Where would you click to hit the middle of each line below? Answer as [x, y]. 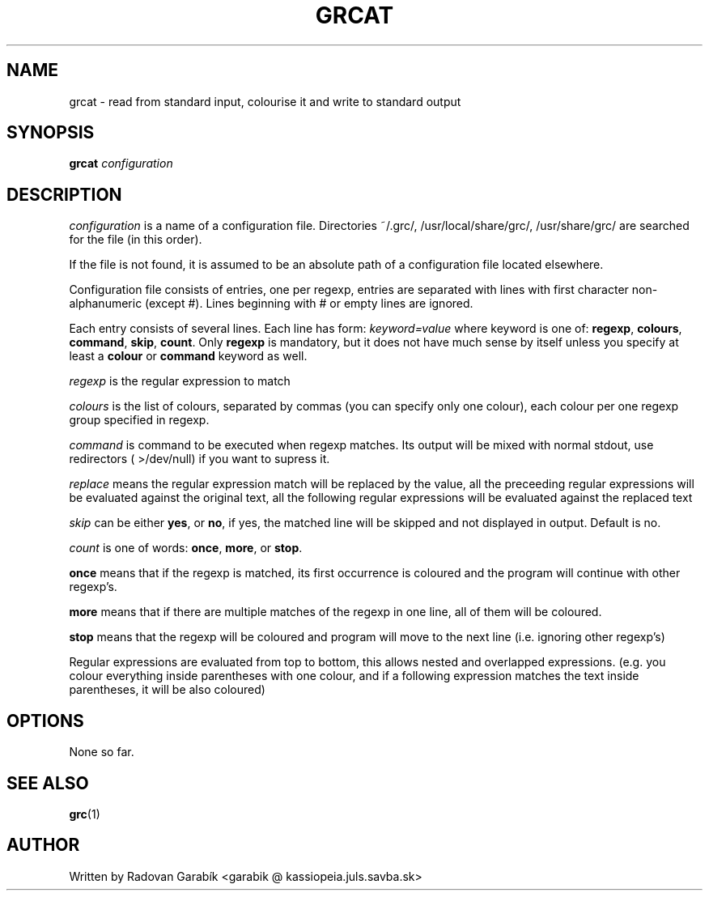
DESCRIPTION [64, 194]
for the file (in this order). [136, 240]
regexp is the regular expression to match [180, 381]
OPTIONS [45, 721]
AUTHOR [43, 845]
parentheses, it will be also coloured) [167, 690]
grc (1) [85, 814]
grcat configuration [121, 164]
